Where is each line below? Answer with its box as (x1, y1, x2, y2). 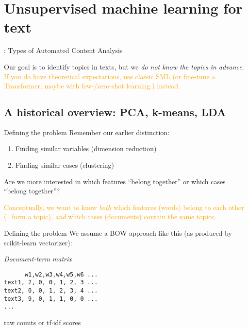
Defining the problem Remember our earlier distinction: (4, 127, 169, 137)
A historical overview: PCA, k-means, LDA (4, 104, 226, 120)
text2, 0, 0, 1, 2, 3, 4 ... (4, 287, 98, 294)
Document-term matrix (4, 254, 72, 264)
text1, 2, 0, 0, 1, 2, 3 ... (4, 279, 98, 286)
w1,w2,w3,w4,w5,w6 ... (24, 271, 98, 278)
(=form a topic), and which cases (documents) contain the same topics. (4, 211, 216, 222)
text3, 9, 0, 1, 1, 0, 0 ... (4, 295, 98, 302)
